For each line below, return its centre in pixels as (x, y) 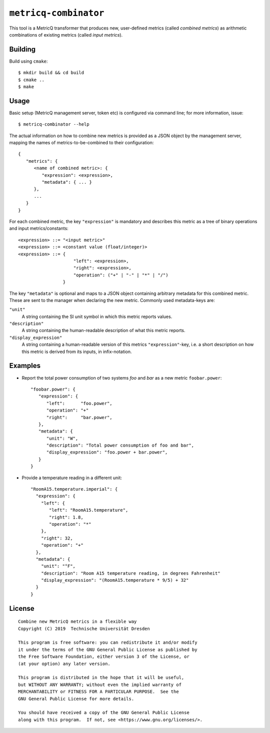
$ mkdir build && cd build (51, 73)
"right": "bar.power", (79, 417)
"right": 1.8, (66, 517)
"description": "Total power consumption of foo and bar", (120, 445)
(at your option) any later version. (64, 664)
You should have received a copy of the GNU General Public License (104, 713)
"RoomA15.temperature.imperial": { (74, 489)
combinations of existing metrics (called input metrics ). (66, 35)
